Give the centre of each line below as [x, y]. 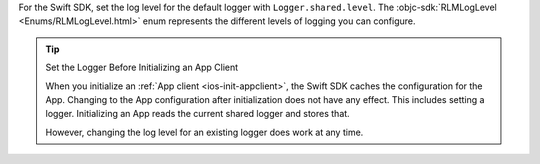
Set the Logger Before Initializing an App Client [142, 67]
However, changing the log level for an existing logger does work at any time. [204, 132]
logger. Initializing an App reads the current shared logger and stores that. [197, 114]
